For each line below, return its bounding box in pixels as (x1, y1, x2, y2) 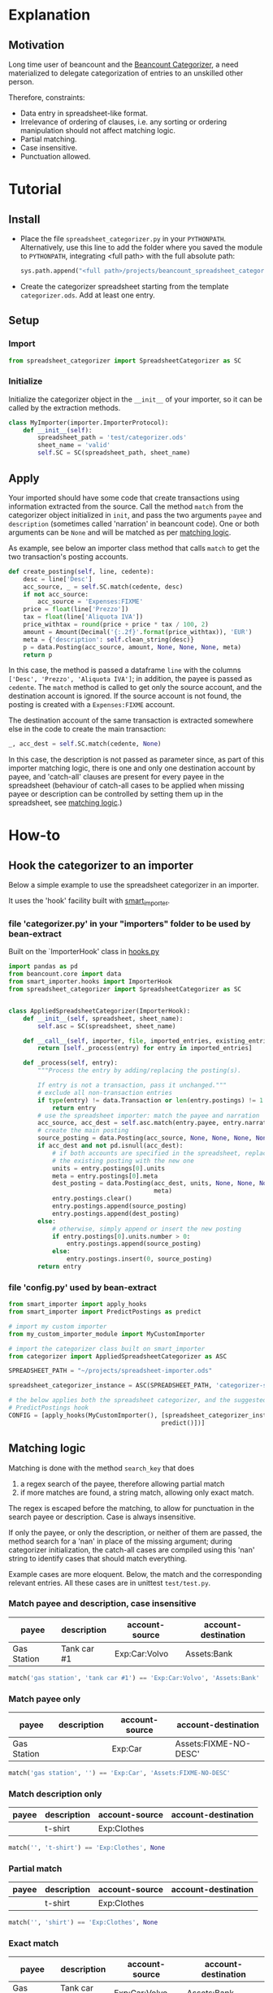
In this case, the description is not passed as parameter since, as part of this (8, 754, 265, 765)
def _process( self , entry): (23, 1059, 118, 1067)
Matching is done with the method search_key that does (8, 1463, 195, 1473)
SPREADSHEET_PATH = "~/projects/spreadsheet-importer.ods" (8, 1367, 213, 1375)
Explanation (8, 6, 91, 24)
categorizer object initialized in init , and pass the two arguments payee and (8, 510, 262, 519)
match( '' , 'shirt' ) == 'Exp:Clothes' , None (8, 1918, 158, 1927)
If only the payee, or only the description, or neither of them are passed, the (8, 1527, 262, 1537)
